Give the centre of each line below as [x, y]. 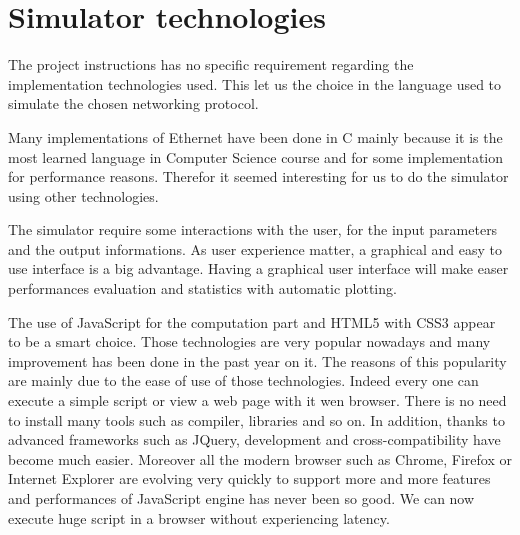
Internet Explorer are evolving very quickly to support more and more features [249, 478]
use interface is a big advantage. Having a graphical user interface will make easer [258, 268]
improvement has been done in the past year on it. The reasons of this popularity [257, 360]
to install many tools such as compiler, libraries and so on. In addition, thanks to [256, 419]
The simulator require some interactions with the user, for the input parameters [253, 229]
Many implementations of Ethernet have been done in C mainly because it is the [255, 136]
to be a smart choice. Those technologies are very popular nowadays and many [249, 341]
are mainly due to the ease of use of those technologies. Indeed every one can [243, 380]
